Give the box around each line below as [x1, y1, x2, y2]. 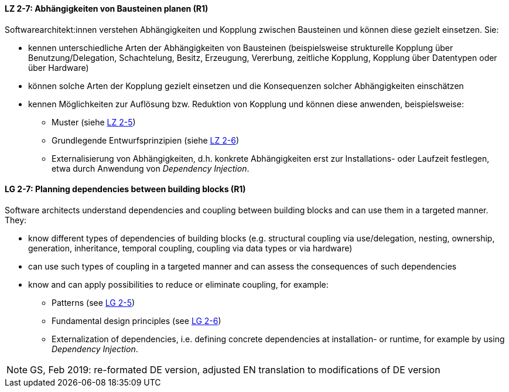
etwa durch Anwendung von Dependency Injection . [52, 163, 250, 173]
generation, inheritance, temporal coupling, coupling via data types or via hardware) [28, 243, 353, 253]
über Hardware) [28, 62, 89, 73]
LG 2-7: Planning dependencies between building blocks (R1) [5, 184, 246, 195]
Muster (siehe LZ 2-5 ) [52, 117, 136, 127]
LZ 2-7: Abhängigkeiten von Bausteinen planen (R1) [5, 4, 209, 13]
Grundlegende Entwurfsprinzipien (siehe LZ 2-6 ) [52, 135, 239, 145]
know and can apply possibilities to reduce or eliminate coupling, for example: [28, 279, 329, 289]
